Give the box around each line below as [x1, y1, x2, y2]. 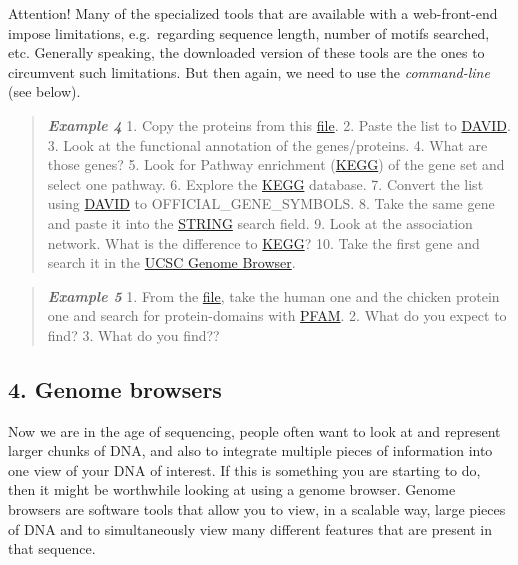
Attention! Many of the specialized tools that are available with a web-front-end [8, 3, 498, 23]
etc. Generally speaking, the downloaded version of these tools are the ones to [8, 42, 485, 63]
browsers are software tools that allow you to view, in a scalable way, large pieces [8, 499, 506, 520]
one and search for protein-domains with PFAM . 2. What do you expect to [47, 305, 507, 326]
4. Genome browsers [8, 373, 222, 404]
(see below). [8, 81, 81, 102]
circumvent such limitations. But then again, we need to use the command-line [8, 61, 490, 82]
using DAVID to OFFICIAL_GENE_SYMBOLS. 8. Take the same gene [47, 193, 495, 214]
